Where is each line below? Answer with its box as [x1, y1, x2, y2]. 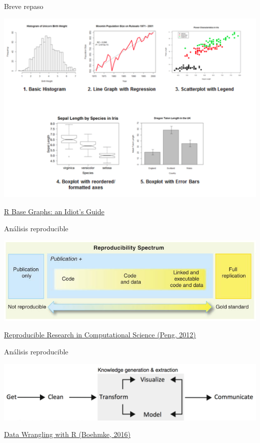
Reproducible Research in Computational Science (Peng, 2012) [4, 329, 196, 340]
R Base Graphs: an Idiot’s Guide [4, 206, 104, 216]
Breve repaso [4, 1, 43, 11]
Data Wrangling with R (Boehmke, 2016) [4, 429, 131, 439]
